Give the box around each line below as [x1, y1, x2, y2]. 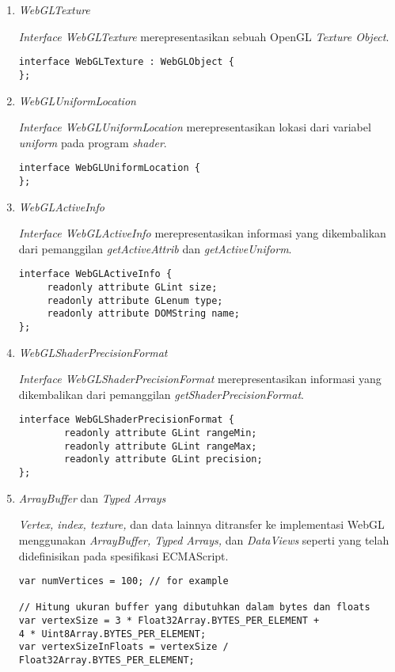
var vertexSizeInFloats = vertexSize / [18, 641, 229, 653]
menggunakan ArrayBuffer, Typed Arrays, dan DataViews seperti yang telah [18, 531, 389, 548]
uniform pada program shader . [18, 134, 167, 150]
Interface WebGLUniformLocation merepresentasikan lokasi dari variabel [18, 119, 371, 135]
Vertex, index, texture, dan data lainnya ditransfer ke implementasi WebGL [18, 516, 385, 533]
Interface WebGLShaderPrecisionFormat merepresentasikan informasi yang [18, 370, 382, 387]
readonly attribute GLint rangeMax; [64, 440, 257, 452]
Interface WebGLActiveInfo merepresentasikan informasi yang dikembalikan [18, 225, 386, 241]
